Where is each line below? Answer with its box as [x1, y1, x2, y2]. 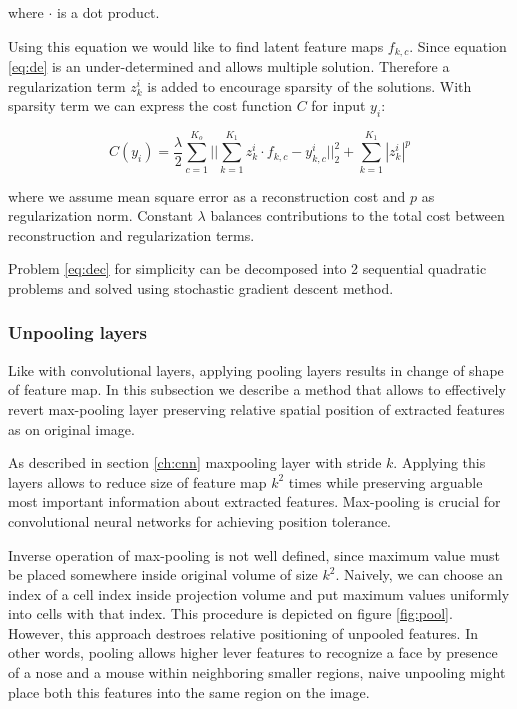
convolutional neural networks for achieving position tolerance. [8, 510, 392, 531]
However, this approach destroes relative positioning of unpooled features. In [8, 622, 478, 643]
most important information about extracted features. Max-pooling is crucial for [8, 491, 501, 512]
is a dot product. [57, 2, 160, 22]
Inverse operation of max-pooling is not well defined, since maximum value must [8, 544, 500, 565]
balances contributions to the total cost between [210, 205, 505, 226]
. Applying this [393, 452, 486, 473]
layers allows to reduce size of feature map [8, 471, 267, 492]
